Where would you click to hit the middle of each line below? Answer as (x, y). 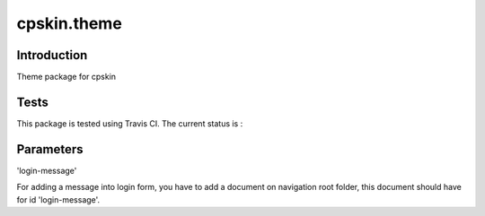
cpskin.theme (70, 23)
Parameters (50, 149)
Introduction (52, 55)
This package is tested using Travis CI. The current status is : (130, 123)
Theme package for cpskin (66, 77)
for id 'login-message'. (58, 199)
